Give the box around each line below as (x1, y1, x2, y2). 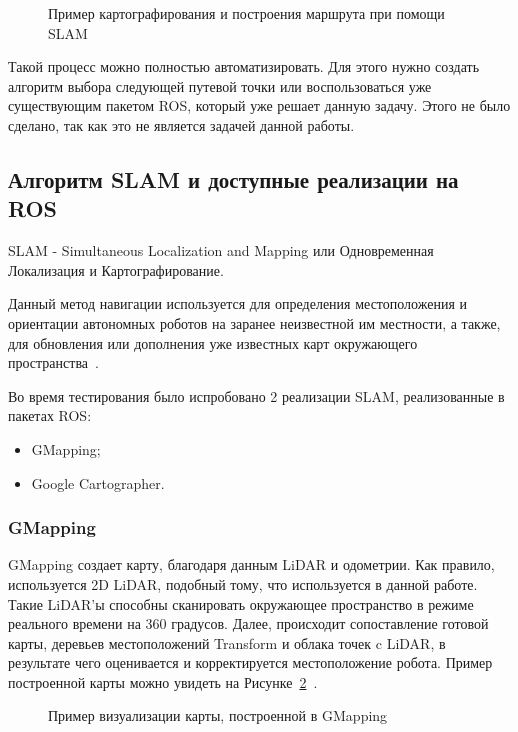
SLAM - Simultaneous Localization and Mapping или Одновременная (8, 240, 434, 261)
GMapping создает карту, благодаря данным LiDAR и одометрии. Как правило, (8, 554, 495, 575)
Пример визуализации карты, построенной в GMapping (48, 705, 388, 726)
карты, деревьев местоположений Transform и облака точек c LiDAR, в (8, 632, 446, 653)
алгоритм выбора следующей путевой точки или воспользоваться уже (8, 75, 432, 96)
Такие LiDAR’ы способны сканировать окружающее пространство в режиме (8, 593, 474, 614)
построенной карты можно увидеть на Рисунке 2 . (8, 671, 318, 692)
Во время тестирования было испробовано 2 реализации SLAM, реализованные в (8, 385, 505, 406)
